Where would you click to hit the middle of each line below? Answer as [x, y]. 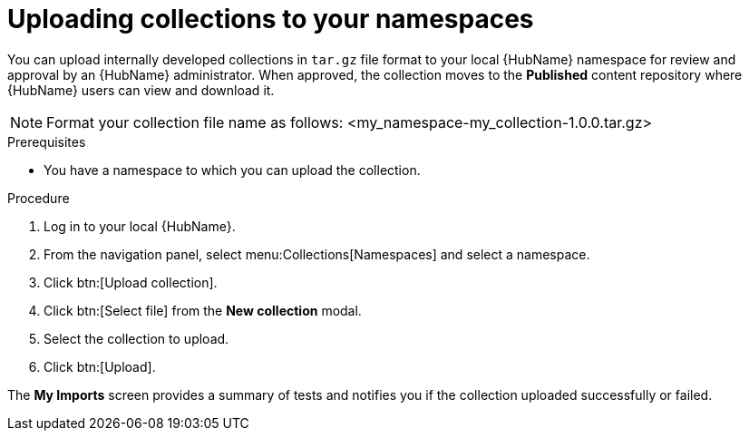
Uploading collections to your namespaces [271, 19]
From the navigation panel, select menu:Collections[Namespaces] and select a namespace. [317, 254]
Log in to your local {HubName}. [140, 226]
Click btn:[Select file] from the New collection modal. [203, 310]
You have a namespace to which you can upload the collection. [232, 170]
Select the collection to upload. [136, 338]
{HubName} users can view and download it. [141, 90]
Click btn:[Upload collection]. [131, 282]
